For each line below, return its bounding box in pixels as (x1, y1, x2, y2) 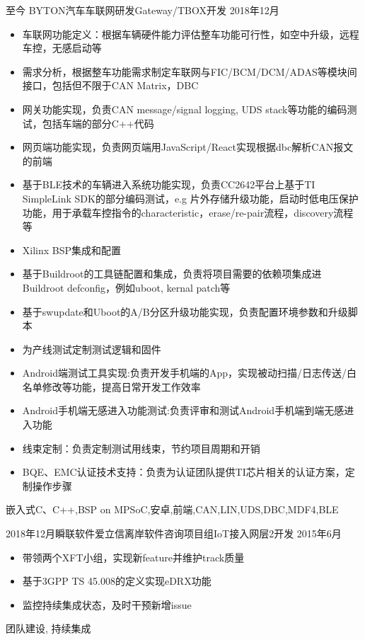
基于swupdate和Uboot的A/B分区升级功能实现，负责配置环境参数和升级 (22, 304, 348, 319)
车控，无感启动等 (22, 40, 102, 55)
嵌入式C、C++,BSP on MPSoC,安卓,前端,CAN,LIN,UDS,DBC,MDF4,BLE (6, 502, 339, 517)
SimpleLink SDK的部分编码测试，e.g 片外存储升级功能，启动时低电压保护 (22, 190, 359, 205)
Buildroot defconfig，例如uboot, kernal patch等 (22, 280, 231, 295)
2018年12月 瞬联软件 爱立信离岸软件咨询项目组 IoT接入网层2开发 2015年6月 (6, 526, 342, 541)
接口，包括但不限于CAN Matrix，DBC (22, 78, 199, 93)
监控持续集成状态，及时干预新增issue (22, 597, 192, 612)
